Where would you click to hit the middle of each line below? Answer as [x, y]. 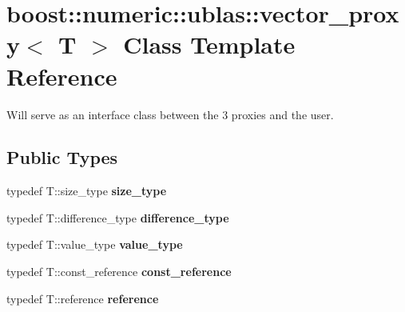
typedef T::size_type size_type [87, 191]
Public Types [62, 157]
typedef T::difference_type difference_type [118, 217]
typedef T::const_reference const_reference [119, 272]
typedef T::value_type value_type [95, 244]
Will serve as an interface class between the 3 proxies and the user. [170, 114]
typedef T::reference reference [83, 298]
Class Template [209, 44]
